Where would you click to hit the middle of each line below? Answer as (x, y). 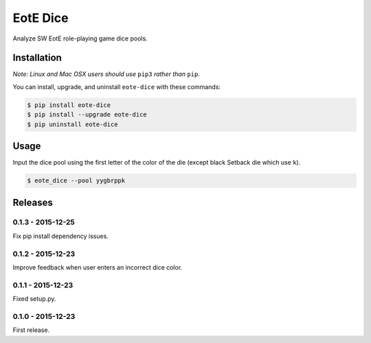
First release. (31, 330)
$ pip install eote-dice (69, 105)
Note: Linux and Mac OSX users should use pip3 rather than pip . (106, 74)
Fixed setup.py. (34, 299)
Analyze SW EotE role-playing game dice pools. (80, 38)
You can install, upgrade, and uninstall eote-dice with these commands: (117, 86)
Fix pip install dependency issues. (61, 236)
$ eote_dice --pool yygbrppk (76, 181)
